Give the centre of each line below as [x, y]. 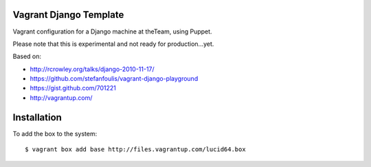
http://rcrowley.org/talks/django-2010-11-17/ [92, 69]
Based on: [27, 56]
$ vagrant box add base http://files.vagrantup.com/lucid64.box [136, 150]
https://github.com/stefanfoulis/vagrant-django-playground [114, 79]
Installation [37, 117]
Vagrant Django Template [68, 15]
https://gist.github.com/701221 [73, 88]
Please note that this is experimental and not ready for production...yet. [113, 44]
